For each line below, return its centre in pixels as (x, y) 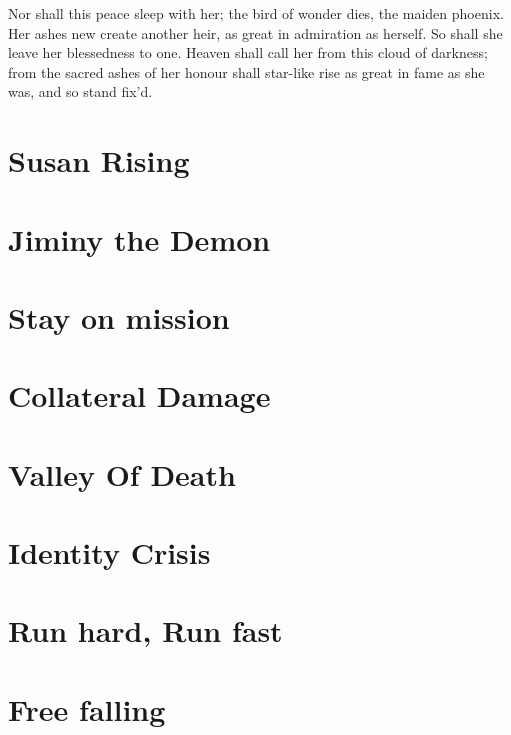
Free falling (87, 708)
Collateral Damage (139, 395)
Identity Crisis (109, 552)
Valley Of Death (122, 473)
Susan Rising (99, 160)
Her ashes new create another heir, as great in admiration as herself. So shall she (255, 32)
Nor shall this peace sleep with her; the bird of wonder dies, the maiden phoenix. (256, 13)
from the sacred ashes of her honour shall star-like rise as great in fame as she (246, 71)
